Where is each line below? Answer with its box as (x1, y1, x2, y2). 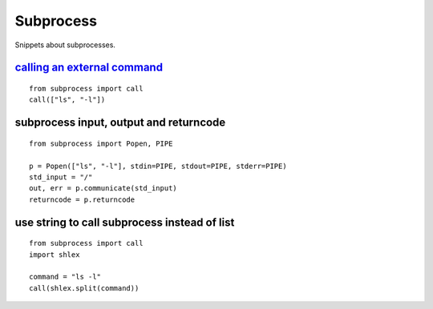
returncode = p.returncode (29, 195, 136, 204)
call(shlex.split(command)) (29, 283, 140, 292)
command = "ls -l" (29, 272, 102, 282)
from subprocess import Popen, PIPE (29, 138, 173, 148)
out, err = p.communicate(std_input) (29, 184, 178, 193)
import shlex (29, 250, 80, 259)
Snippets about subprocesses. (14, 40, 116, 50)
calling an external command (14, 61, 164, 74)
